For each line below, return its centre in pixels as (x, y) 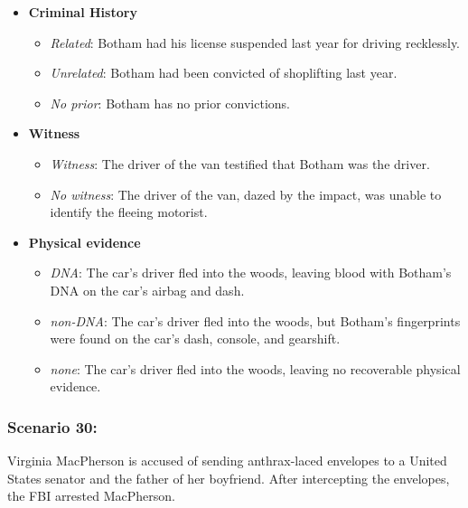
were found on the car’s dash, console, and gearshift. (195, 339)
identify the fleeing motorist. (129, 212)
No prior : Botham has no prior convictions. (170, 103)
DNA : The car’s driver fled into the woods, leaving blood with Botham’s (251, 273)
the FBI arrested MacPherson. (91, 496)
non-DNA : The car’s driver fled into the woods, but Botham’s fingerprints (255, 320)
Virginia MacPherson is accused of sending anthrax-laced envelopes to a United (227, 461)
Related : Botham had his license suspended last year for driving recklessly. (255, 42)
